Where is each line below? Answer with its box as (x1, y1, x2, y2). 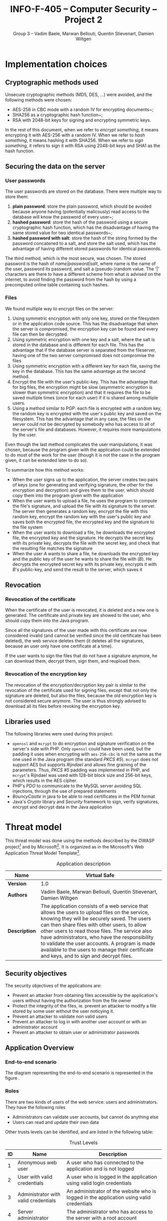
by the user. (12, 432, 37, 438)
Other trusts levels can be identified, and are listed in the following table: (5, 1129, 154, 1135)
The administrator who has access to (66, 1208, 153, 1215)
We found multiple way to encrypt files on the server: (5, 305, 114, 312)
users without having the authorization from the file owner (12, 997, 132, 1003)
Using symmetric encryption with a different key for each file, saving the (12, 363, 161, 369)
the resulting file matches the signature (12, 545, 93, 551)
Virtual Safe (85, 871, 115, 878)
